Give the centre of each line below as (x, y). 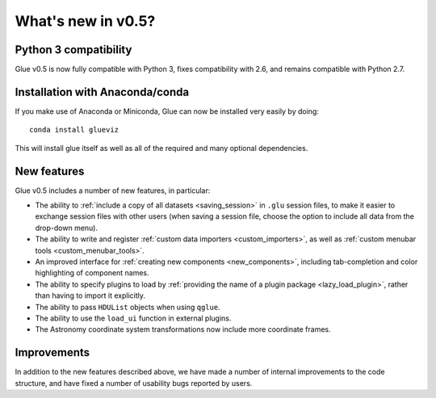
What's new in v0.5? (85, 21)
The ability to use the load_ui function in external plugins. (133, 318)
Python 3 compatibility (73, 50)
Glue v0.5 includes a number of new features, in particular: (113, 191)
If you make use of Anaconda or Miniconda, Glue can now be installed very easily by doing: (167, 111)
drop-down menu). (67, 228)
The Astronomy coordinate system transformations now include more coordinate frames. (183, 329)
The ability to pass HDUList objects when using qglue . (128, 307)
